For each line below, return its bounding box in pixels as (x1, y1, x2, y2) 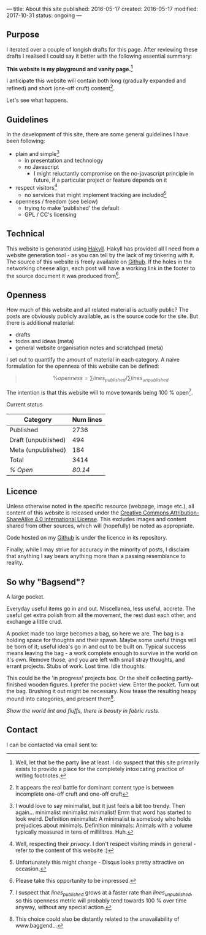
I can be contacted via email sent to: (6, 741, 98, 748)
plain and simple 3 (15, 149, 60, 157)
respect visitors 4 (15, 182, 58, 191)
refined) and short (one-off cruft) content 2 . (6, 83, 115, 92)
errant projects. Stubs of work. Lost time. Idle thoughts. (6, 662, 146, 670)
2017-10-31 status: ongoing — (6, 12, 82, 19)
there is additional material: (6, 319, 75, 327)
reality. (6, 559, 24, 567)
